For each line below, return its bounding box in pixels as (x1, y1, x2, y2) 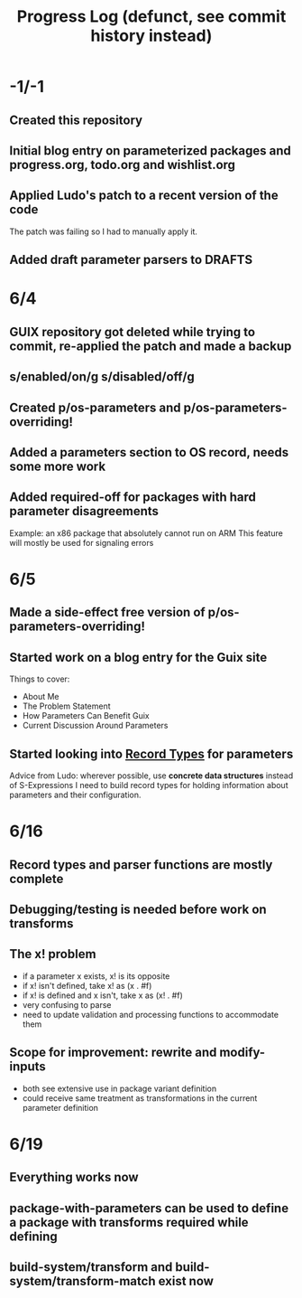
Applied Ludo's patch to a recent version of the (9, 188, 279, 203)
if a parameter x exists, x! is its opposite (22, 970, 170, 982)
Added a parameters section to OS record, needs (9, 445, 289, 460)
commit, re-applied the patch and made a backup (9, 338, 292, 353)
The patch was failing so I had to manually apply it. (9, 226, 198, 237)
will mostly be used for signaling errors (9, 537, 154, 548)
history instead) (90, 25, 213, 46)
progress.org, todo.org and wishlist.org (9, 156, 236, 173)
